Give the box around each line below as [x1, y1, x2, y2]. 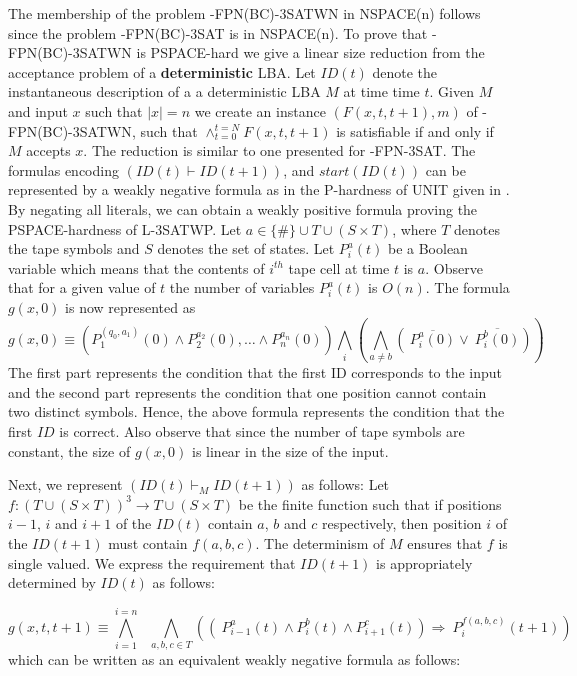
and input [8, 100, 68, 121]
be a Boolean [387, 238, 468, 259]
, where [392, 218, 437, 239]
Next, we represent [8, 474, 123, 495]
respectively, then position [321, 513, 482, 534]
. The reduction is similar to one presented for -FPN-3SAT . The [83, 140, 476, 161]
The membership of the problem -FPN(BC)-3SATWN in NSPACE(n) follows [8, 3, 481, 23]
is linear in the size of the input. [191, 440, 389, 461]
